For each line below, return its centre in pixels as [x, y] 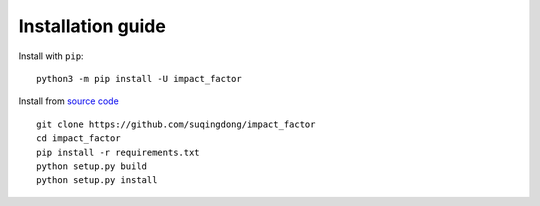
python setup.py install [97, 180]
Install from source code [68, 101]
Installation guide [92, 26]
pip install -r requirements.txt [118, 152]
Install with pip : [51, 56]
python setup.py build [92, 166]
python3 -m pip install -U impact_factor [139, 78]
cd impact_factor [78, 138]
